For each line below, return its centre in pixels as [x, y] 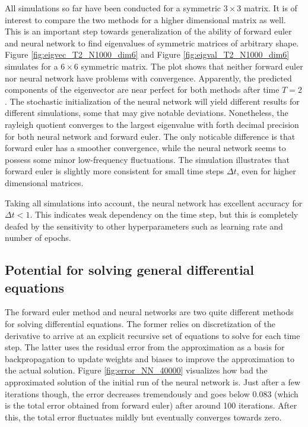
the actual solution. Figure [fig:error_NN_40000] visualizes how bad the [136, 370]
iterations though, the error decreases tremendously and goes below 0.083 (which [152, 393]
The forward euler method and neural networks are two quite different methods [149, 312]
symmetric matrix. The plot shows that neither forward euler [192, 66]
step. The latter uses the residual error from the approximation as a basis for [145, 347]
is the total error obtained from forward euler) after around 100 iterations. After [151, 405]
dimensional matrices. [44, 182]
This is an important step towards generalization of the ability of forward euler [148, 31]
